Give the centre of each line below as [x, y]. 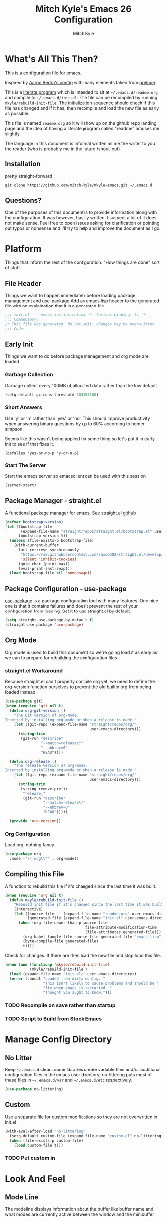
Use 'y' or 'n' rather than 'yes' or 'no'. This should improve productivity [78, 418]
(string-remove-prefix [44, 789]
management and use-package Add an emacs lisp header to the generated [82, 301]
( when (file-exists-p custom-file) [46, 1141]
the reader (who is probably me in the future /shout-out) [63, 149]
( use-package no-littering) [34, 1089]
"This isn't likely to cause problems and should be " [101, 983]
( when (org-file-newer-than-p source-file [63, 923]
